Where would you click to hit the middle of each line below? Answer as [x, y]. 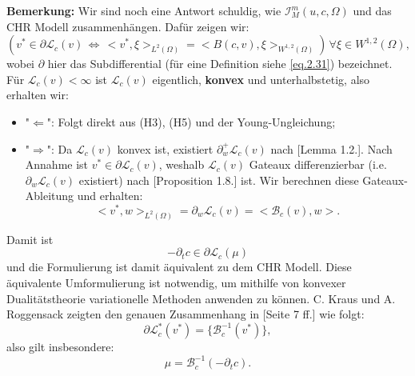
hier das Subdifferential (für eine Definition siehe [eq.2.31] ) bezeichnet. [220, 64]
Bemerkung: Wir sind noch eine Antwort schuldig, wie [144, 10]
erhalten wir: [38, 95]
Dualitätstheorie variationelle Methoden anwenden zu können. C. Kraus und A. [201, 298]
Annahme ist [57, 164]
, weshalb [182, 164]
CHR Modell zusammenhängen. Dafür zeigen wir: [128, 26]
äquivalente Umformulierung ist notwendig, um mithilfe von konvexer [176, 283]
